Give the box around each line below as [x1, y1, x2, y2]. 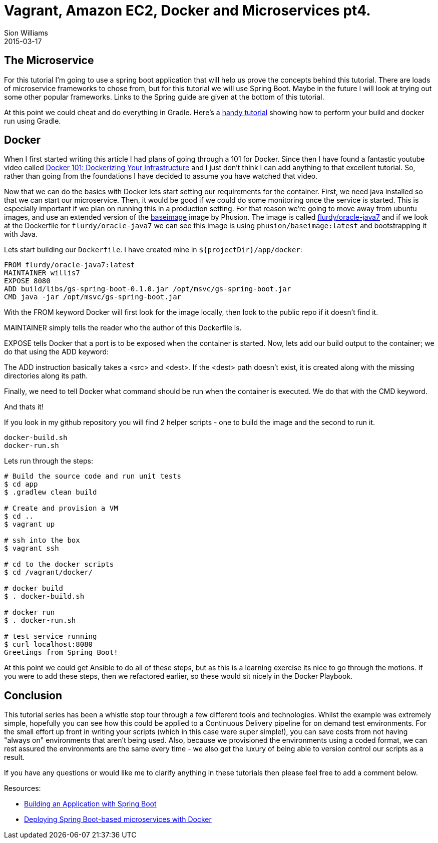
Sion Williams [4, 28, 48, 37]
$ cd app [4, 480, 38, 489]
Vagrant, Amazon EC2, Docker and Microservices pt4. [4, 2, 371, 19]
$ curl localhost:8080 [4, 640, 93, 649]
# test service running [4, 632, 97, 641]
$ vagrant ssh [4, 544, 59, 553]
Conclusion [4, 689, 63, 702]
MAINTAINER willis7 [4, 269, 80, 277]
